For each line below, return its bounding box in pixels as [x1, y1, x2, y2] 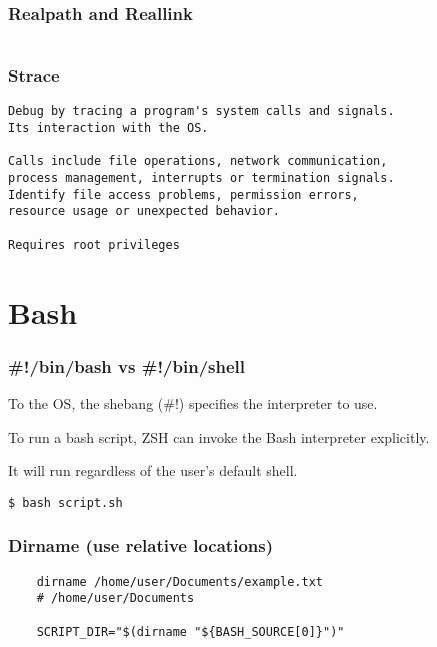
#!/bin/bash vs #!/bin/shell [8, 353, 245, 378]
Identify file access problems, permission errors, [8, 187, 359, 202]
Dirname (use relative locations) [8, 533, 273, 558]
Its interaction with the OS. [8, 121, 209, 136]
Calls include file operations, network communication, [8, 154, 388, 169]
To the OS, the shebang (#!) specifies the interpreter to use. [8, 392, 378, 413]
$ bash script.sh [8, 495, 123, 510]
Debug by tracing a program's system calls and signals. [8, 104, 395, 119]
